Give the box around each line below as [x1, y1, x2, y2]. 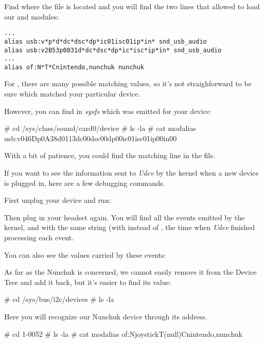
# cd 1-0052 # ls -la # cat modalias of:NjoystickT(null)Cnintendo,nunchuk [4, 328, 243, 339]
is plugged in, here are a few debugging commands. [4, 177, 165, 188]
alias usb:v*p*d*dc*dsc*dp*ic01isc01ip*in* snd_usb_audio [4, 37, 207, 45]
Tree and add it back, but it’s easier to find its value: [4, 276, 171, 287]
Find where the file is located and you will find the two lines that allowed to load [4, 1, 260, 11]
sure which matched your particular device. [4, 88, 140, 99]
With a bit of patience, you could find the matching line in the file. [4, 150, 216, 161]
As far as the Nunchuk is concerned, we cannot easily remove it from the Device [4, 266, 257, 277]
